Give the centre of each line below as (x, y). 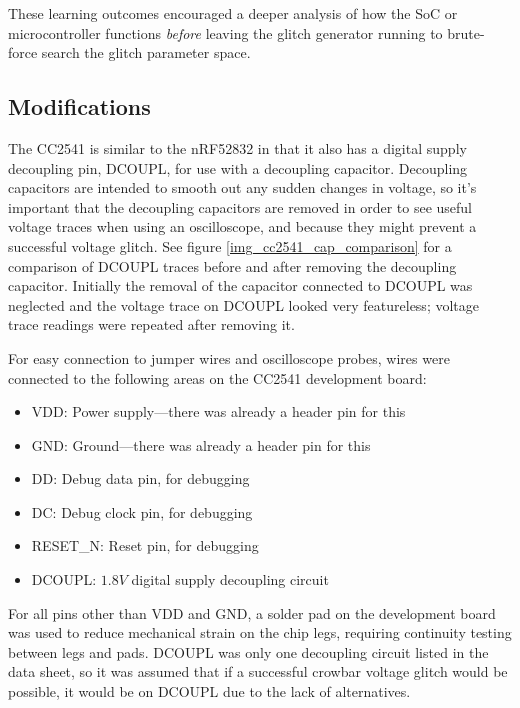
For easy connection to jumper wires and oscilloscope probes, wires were (229, 357)
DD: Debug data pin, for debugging (140, 478)
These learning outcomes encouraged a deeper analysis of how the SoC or (233, 13)
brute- (466, 32)
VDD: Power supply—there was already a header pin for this (218, 411)
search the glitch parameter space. (146, 52)
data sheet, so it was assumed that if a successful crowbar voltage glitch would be (258, 671)
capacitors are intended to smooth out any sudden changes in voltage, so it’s (242, 187)
